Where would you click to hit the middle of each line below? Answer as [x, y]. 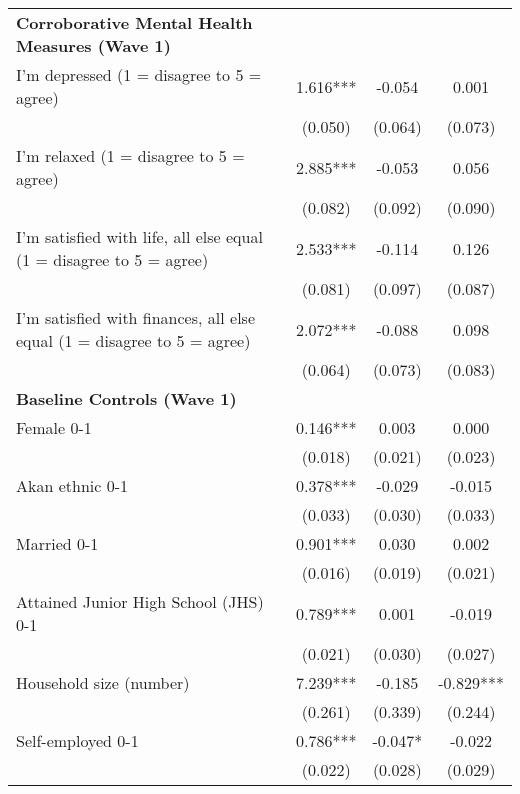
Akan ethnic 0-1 [72, 485]
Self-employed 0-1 [77, 740]
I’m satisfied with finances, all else [135, 317]
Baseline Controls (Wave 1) [126, 398]
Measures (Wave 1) [93, 45]
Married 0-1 [57, 543]
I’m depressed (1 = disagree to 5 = [139, 74]
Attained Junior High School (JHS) [140, 601]
